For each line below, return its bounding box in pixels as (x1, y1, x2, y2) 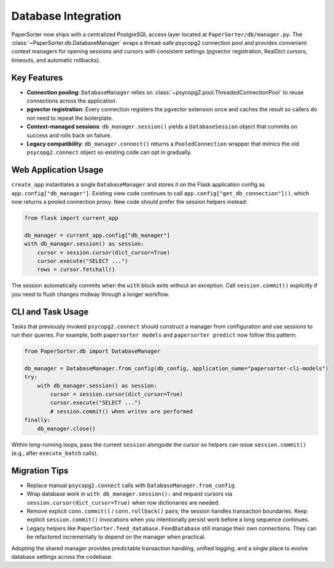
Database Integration (11, 9, 122, 23)
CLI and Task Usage (11, 306, 89, 317)
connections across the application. (26, 97, 117, 104)
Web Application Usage (11, 165, 104, 175)
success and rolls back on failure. (26, 131, 112, 139)
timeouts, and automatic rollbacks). (11, 56, 101, 64)
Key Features (11, 72, 63, 83)
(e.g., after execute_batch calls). (11, 449, 98, 457)
